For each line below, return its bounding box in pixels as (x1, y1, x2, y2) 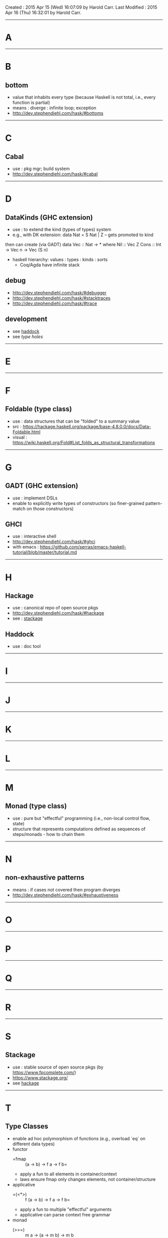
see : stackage (12, 615, 43, 621)
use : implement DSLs (12, 495, 57, 501)
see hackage (12, 1080, 39, 1086)
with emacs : (12, 544, 39, 550)
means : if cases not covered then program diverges (12, 887, 120, 893)
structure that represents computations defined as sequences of (12, 826, 146, 832)
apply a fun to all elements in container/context (19, 1171, 117, 1177)
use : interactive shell (12, 534, 56, 540)
